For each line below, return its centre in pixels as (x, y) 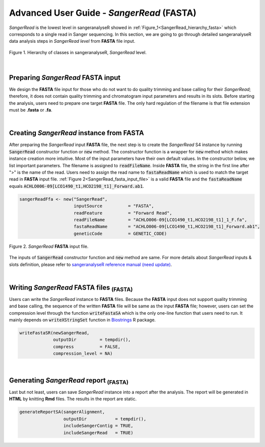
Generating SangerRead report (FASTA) (69, 381)
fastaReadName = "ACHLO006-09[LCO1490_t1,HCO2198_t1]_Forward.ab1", (167, 227)
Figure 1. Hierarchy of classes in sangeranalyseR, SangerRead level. (78, 52)
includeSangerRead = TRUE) (98, 432)
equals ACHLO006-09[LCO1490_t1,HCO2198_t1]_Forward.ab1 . (77, 186)
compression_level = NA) (83, 354)
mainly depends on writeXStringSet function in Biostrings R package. (82, 320)
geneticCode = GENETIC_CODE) (120, 233)
